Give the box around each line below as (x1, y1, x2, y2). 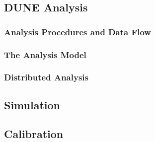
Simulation (4, 97, 61, 112)
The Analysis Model (4, 48, 86, 61)
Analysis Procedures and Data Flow (4, 25, 151, 38)
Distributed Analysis (4, 71, 88, 83)
